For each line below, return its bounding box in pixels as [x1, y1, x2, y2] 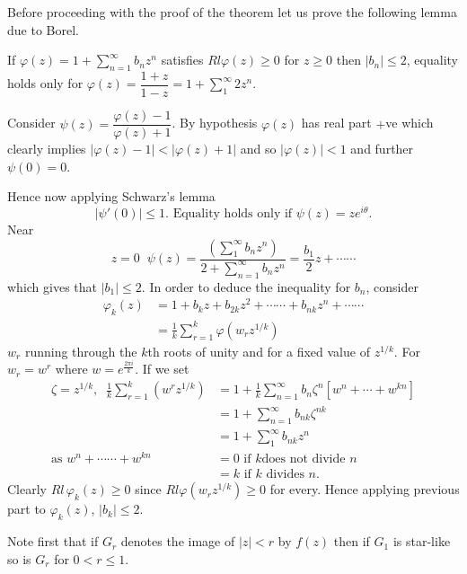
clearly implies [7, 139, 86, 158]
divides [266, 468, 304, 481]
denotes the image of [120, 532, 235, 551]
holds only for [7, 74, 84, 93]
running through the [24, 341, 137, 360]
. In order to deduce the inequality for [141, 277, 351, 296]
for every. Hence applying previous [269, 480, 460, 499]
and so [240, 139, 277, 158]
